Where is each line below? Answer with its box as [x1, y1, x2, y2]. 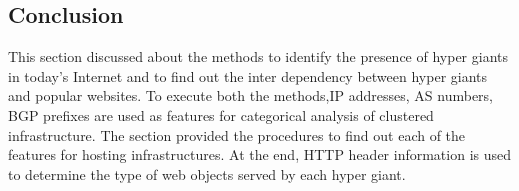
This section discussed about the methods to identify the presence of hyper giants [8, 46, 509, 67]
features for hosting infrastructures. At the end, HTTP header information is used [8, 144, 512, 165]
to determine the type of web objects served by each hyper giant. [8, 163, 406, 184]
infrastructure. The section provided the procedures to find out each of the [8, 124, 466, 145]
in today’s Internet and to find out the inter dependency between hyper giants [8, 65, 488, 86]
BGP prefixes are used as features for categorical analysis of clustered [8, 104, 434, 125]
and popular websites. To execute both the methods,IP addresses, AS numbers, [8, 85, 494, 106]
